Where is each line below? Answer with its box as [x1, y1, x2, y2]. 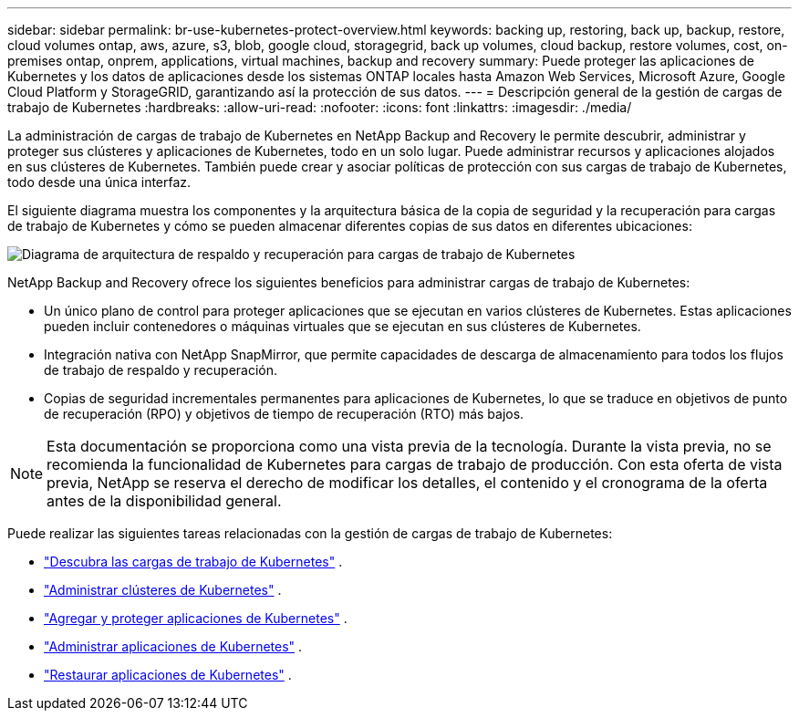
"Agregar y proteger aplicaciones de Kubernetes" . [44, 610, 348, 626]
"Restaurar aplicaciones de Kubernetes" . [44, 667, 292, 682]
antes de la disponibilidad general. [47, 492, 282, 510]
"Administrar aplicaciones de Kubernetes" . [44, 639, 303, 654]
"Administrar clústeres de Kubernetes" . [44, 582, 282, 598]
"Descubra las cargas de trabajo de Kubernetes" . [44, 554, 343, 569]
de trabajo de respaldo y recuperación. [44, 362, 278, 378]
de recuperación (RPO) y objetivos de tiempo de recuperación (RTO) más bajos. [44, 406, 524, 421]
